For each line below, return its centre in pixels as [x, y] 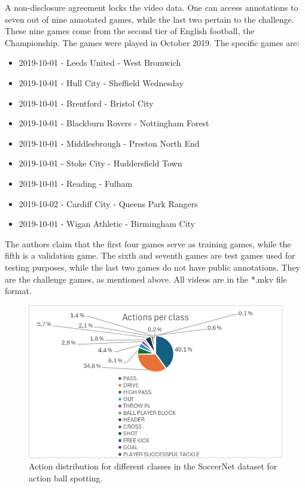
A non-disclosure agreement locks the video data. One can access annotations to [152, 7]
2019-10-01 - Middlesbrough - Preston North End [109, 143]
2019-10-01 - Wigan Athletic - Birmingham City [107, 224]
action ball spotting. [66, 478]
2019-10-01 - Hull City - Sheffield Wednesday [101, 82]
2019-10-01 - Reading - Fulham [76, 183]
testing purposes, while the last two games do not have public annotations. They [152, 267]
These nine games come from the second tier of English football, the [130, 31]
